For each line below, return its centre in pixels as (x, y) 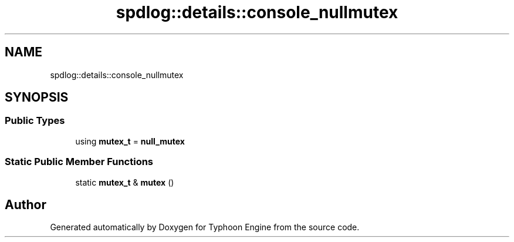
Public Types (35, 121)
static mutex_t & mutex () (125, 182)
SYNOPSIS (37, 98)
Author (26, 204)
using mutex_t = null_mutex (130, 141)
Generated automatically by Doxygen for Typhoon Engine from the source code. (205, 227)
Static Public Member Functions (79, 162)
